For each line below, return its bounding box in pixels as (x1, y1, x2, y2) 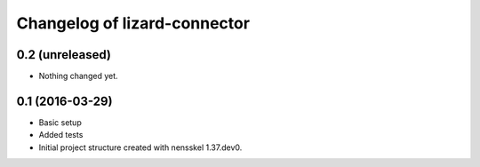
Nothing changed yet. (38, 71, 119, 82)
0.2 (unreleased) (16, 47, 111, 62)
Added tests (38, 130, 84, 140)
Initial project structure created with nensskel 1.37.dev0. (38, 142, 243, 153)
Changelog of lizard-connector (16, 13, 251, 33)
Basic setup (38, 116, 82, 128)
